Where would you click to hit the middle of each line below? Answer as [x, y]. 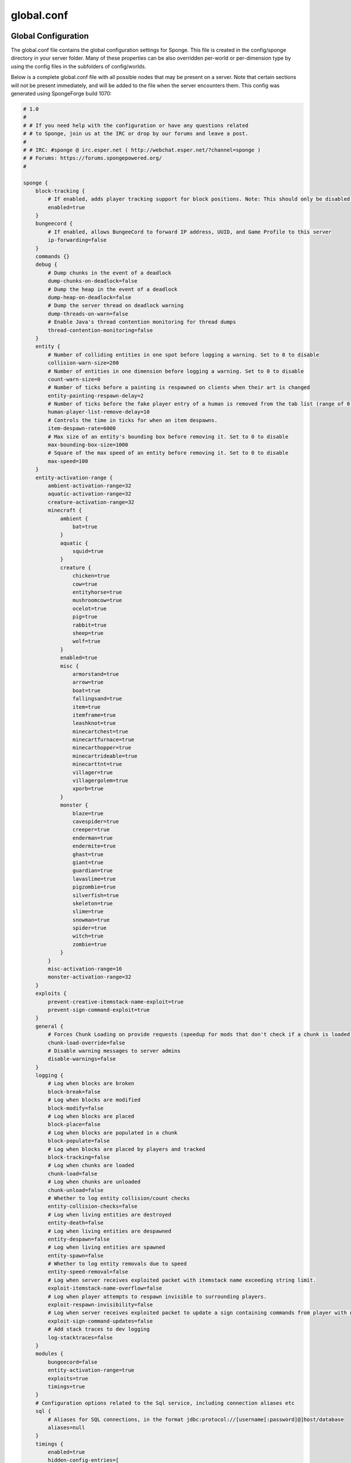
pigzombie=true [94, 887]
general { [49, 1026]
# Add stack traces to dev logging [99, 1329]
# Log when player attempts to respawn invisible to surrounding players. [157, 1297]
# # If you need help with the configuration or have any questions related [136, 125]
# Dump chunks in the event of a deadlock [110, 273]
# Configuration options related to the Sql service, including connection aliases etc [165, 1403]
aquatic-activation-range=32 [90, 494]
